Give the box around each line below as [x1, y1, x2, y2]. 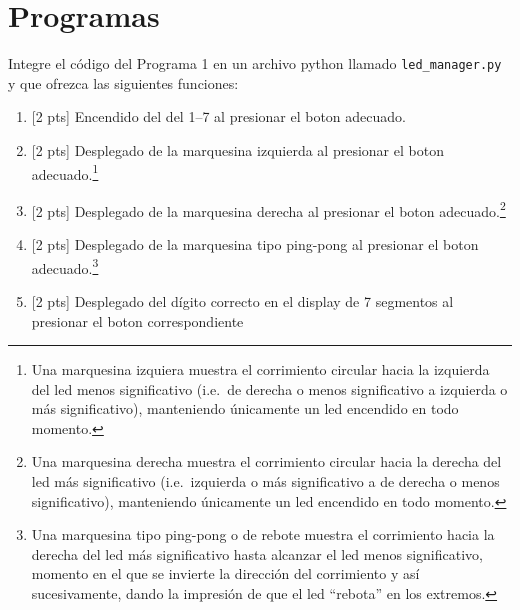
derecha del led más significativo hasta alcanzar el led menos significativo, [31, 543, 483, 564]
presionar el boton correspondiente [31, 310, 244, 331]
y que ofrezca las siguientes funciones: [8, 72, 239, 93]
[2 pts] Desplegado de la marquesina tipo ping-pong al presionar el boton [31, 234, 479, 255]
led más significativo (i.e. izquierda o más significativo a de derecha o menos [31, 471, 500, 492]
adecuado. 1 [31, 160, 99, 184]
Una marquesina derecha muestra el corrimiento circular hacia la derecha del [31, 451, 502, 472]
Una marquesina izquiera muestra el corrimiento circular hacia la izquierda [31, 359, 490, 380]
